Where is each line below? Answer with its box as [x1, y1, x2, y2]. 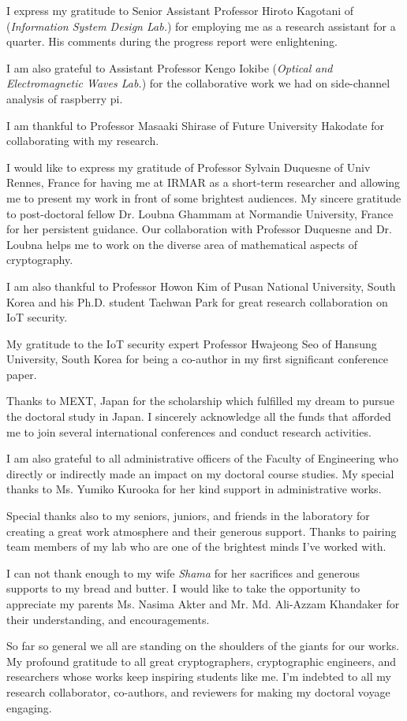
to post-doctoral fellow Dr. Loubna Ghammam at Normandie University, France [6, 205, 394, 221]
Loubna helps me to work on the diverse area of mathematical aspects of [6, 236, 358, 252]
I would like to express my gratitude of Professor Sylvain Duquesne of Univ [6, 158, 371, 175]
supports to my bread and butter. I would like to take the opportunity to [6, 580, 360, 596]
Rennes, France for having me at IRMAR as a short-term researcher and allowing [6, 174, 401, 191]
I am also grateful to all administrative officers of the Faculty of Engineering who [6, 450, 398, 466]
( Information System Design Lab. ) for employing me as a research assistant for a [6, 17, 396, 34]
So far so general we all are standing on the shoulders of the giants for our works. [6, 637, 400, 654]
